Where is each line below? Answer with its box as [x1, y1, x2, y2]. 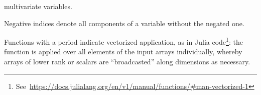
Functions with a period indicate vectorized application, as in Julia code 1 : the [4, 35, 243, 47]
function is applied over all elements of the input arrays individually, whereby [4, 46, 242, 57]
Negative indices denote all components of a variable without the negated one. [4, 18, 244, 28]
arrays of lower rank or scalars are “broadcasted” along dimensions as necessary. [4, 56, 250, 67]
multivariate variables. [4, 1, 72, 11]
